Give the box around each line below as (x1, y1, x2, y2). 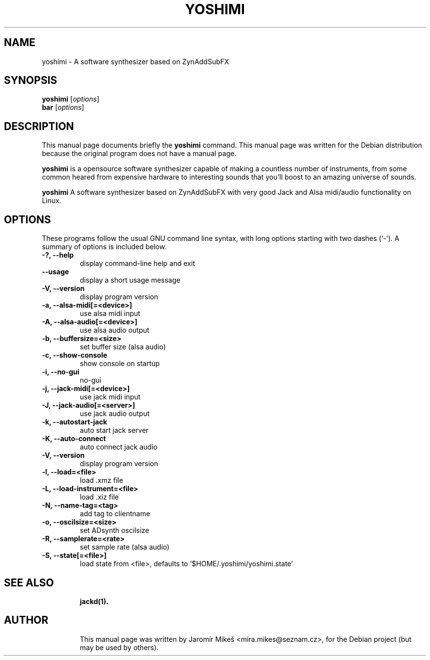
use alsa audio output (80, 326, 150, 335)
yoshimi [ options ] (42, 95, 100, 104)
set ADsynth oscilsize (80, 526, 149, 535)
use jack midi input (80, 393, 141, 401)
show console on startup (80, 359, 160, 368)
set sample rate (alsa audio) (80, 543, 170, 552)
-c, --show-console (42, 351, 107, 360)
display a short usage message (80, 276, 181, 285)
